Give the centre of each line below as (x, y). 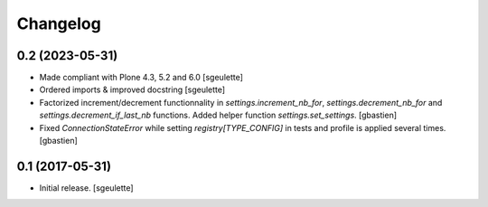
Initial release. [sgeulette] (87, 188)
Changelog (59, 24)
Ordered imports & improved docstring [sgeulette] (132, 89)
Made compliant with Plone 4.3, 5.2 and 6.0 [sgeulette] (141, 78)
